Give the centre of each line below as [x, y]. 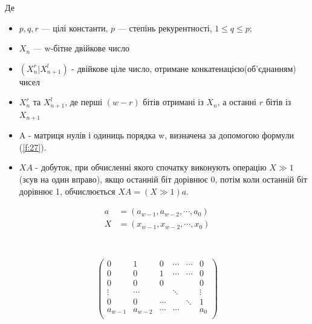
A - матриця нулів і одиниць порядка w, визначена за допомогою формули [156, 135]
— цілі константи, [75, 28]
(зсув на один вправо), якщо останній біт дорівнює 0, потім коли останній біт [163, 179]
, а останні [237, 102]
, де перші [84, 102]
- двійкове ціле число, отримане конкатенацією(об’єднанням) [184, 68]
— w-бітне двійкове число [81, 48]
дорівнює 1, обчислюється [67, 191]
